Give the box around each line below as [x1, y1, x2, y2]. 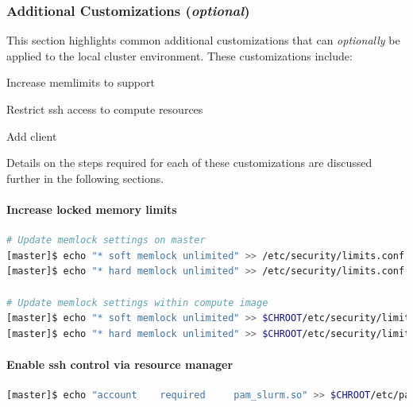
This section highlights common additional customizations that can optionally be [6, 32, 400, 48]
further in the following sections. [6, 169, 164, 186]
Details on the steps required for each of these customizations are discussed [6, 154, 372, 171]
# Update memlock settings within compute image [6, 297, 268, 308]
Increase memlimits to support [6, 74, 155, 91]
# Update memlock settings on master [6, 235, 206, 246]
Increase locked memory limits [6, 200, 177, 217]
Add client [6, 127, 57, 144]
